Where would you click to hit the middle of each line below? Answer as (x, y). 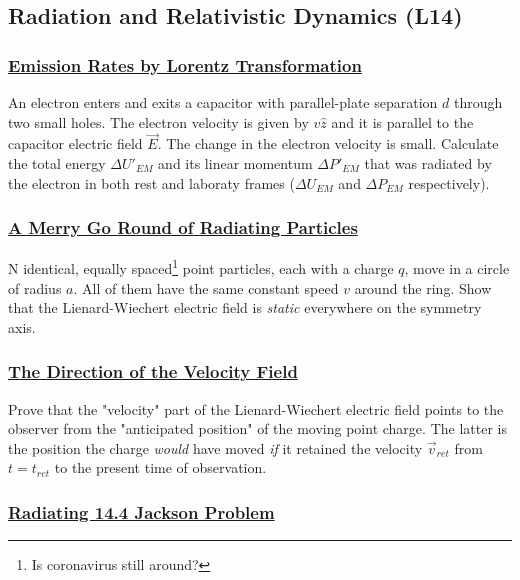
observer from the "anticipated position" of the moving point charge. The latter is (257, 428)
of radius (35, 287)
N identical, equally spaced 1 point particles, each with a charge (201, 267)
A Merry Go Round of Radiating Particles (183, 227)
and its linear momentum (235, 163)
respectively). (449, 182)
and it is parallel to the (402, 121)
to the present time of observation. (160, 467)
